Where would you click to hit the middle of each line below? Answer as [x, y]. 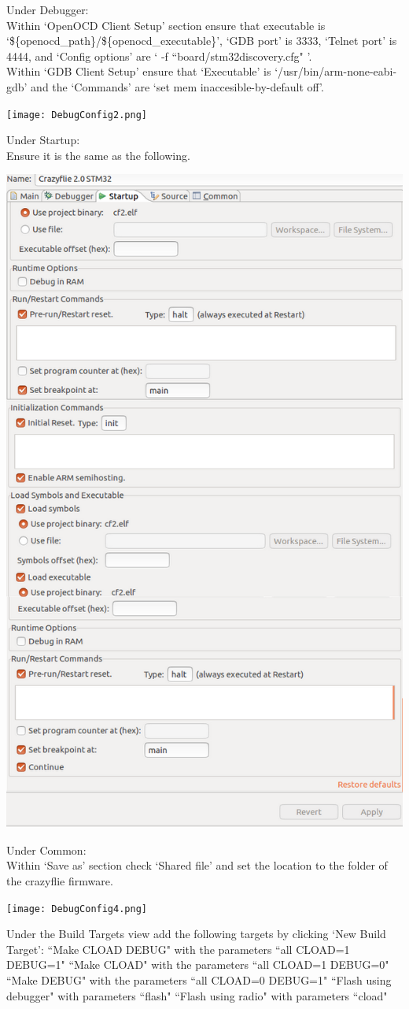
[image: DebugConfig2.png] [77, 115]
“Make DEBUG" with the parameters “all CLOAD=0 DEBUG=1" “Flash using [199, 979]
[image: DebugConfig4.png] [77, 909]
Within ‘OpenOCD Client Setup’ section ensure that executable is [166, 25]
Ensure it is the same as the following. [98, 155]
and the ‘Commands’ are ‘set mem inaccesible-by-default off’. [177, 86]
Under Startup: [43, 140]
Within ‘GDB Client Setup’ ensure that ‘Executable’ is [139, 71]
